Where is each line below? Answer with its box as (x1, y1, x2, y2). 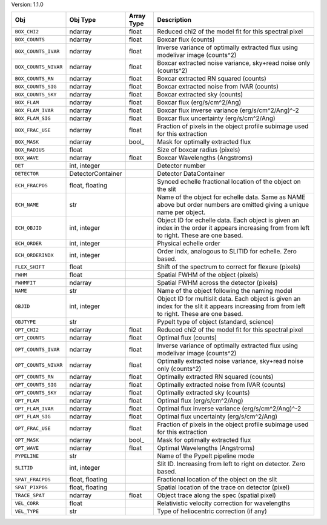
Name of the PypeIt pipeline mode (157, 452, 254, 460)
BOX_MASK (15, 138, 39, 145)
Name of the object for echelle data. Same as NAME (157, 193, 306, 201)
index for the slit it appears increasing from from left (157, 302, 306, 310)
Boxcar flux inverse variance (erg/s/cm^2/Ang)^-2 (157, 106, 299, 115)
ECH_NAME (15, 201, 39, 208)
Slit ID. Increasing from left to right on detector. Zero (157, 460, 306, 468)
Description (157, 16, 192, 24)
